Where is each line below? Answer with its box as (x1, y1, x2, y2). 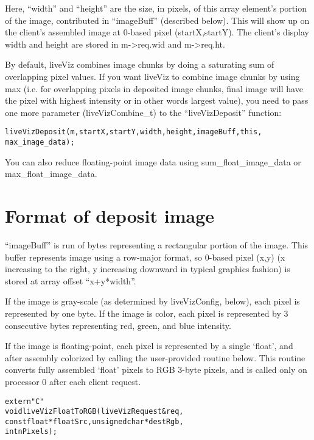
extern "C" (5, 397, 44, 406)
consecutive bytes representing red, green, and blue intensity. (5, 319, 231, 331)
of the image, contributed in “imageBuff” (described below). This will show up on (5, 13, 310, 26)
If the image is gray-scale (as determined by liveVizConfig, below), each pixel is (5, 295, 300, 308)
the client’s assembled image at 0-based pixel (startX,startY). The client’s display (5, 26, 309, 38)
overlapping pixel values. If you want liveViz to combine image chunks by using (5, 70, 300, 82)
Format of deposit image (5, 203, 215, 228)
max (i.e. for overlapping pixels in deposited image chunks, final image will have (5, 82, 303, 95)
